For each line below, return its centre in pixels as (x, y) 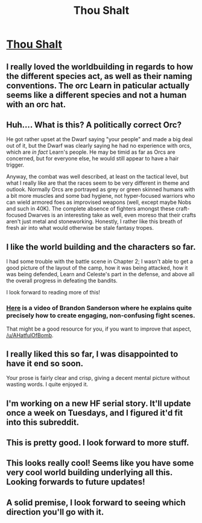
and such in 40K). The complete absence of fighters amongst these (90, 209)
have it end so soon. (45, 363)
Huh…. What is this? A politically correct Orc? (94, 125)
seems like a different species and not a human (96, 95)
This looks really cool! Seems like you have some (100, 463)
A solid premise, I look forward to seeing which (96, 502)
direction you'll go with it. (55, 512)
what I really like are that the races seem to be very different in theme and (98, 183)
